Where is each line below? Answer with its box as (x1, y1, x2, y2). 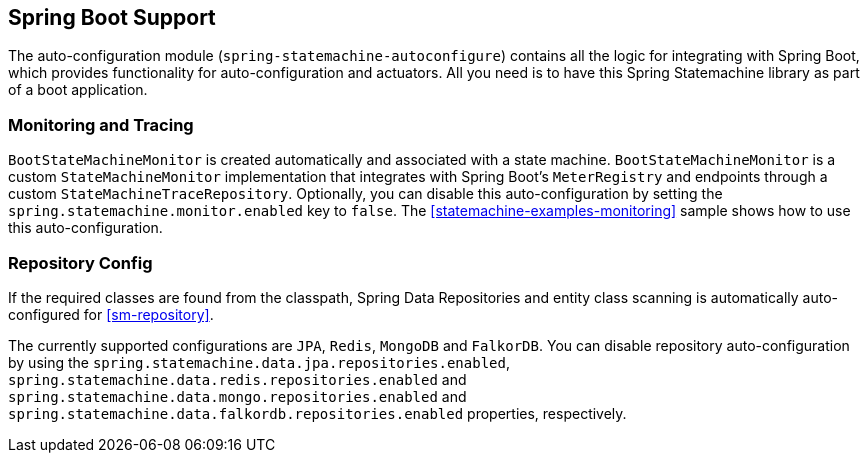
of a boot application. (8, 81, 148, 99)
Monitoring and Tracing (8, 114, 194, 135)
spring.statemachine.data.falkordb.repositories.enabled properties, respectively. (8, 404, 627, 422)
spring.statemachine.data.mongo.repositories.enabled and (8, 387, 467, 405)
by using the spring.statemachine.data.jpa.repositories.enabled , (8, 353, 510, 371)
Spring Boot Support (8, 5, 216, 30)
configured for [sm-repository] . (8, 305, 214, 323)
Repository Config (8, 252, 153, 273)
